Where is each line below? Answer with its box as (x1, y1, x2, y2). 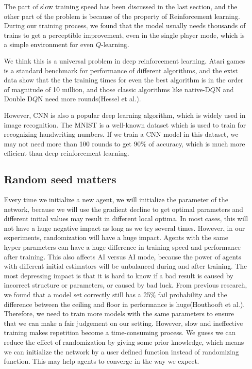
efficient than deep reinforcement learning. (4, 148, 129, 158)
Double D (4, 94, 33, 104)
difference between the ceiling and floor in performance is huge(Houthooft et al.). (4, 299, 245, 309)
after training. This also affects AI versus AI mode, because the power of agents (4, 251, 241, 261)
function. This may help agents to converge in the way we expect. (4, 356, 199, 366)
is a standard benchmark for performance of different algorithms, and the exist (4, 65, 238, 75)
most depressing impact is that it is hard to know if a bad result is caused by (4, 270, 234, 280)
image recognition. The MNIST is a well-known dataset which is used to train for (4, 119, 246, 129)
